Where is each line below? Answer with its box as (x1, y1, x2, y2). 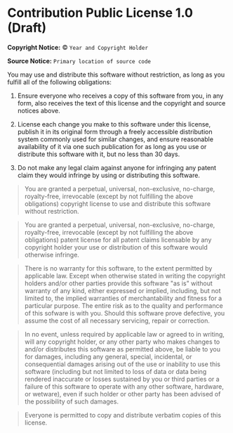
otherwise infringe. (24, 250, 79, 259)
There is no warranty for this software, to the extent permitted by (24, 264, 213, 272)
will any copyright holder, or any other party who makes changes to (24, 337, 220, 346)
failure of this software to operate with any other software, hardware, (24, 382, 225, 391)
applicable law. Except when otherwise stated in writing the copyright (24, 271, 226, 280)
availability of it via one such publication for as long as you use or (17, 142, 207, 150)
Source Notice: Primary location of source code (7, 56, 152, 65)
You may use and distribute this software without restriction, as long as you (7, 70, 225, 79)
